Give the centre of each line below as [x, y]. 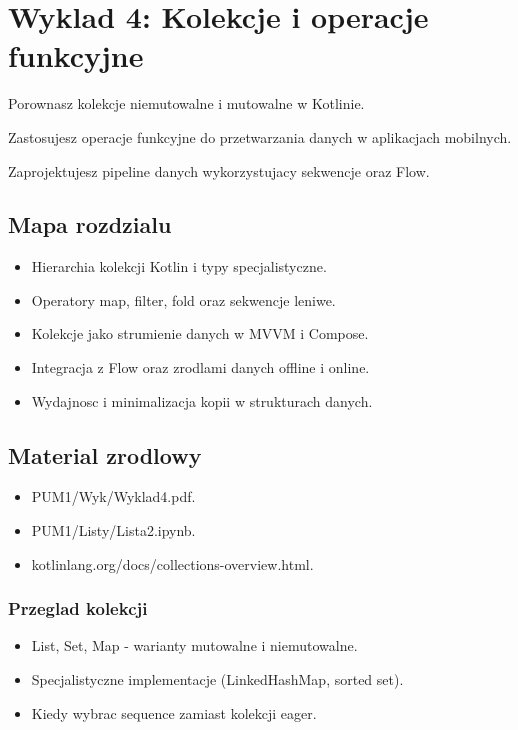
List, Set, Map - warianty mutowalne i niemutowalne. [194, 645]
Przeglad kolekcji [78, 608]
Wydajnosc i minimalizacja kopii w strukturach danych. [202, 400]
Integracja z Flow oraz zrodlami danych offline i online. [200, 367]
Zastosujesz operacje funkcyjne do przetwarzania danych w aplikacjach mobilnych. [260, 136]
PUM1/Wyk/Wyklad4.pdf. [113, 496]
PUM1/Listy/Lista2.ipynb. [113, 530]
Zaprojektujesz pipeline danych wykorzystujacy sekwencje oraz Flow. [219, 170]
